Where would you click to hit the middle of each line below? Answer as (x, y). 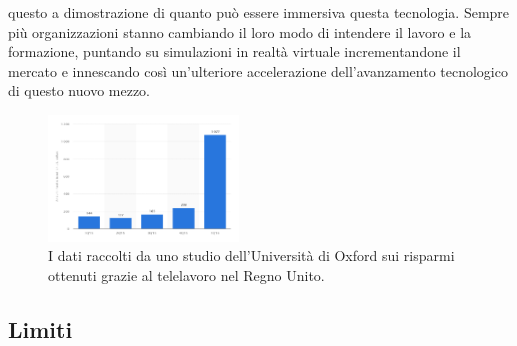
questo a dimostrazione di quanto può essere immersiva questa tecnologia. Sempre (259, 12)
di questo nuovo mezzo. (79, 90)
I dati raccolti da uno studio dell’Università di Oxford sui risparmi (251, 255)
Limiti (40, 328)
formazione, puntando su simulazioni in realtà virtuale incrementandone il (234, 51)
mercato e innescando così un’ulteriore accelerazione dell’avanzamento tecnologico (258, 70)
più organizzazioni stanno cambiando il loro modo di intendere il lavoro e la (240, 31)
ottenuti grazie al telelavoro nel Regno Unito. (186, 274)
